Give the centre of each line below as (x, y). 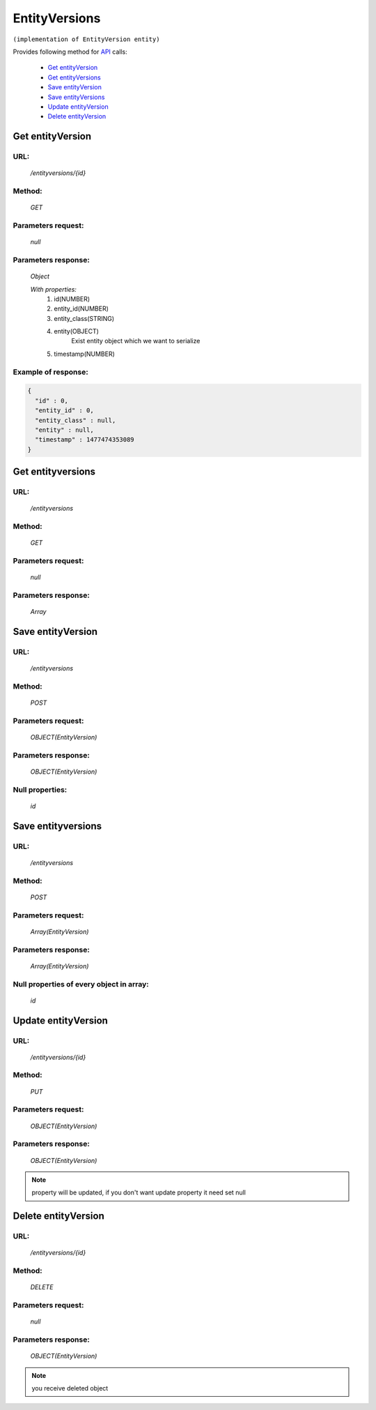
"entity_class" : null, (76, 420)
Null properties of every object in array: (81, 984)
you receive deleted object (70, 1388)
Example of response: (50, 372)
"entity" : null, (64, 430)
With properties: (53, 289)
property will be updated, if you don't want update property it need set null (139, 1192)
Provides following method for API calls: (70, 52)
